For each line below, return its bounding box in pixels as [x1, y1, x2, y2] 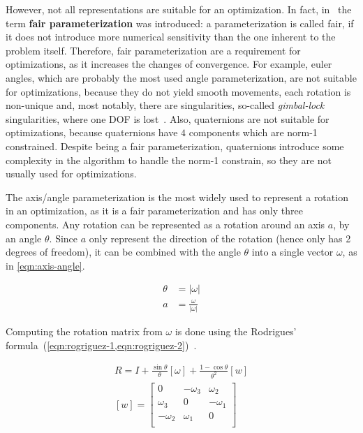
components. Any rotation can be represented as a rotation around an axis [6, 216, 325, 231]
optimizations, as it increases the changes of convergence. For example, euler [6, 57, 332, 71]
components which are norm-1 [188, 125, 318, 140]
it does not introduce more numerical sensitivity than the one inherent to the [6, 29, 336, 44]
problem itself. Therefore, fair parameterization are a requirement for [6, 43, 301, 57]
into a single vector [251, 244, 334, 259]
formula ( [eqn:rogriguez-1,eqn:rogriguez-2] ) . [6, 337, 197, 352]
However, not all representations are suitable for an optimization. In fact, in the [6, 2, 352, 16]
